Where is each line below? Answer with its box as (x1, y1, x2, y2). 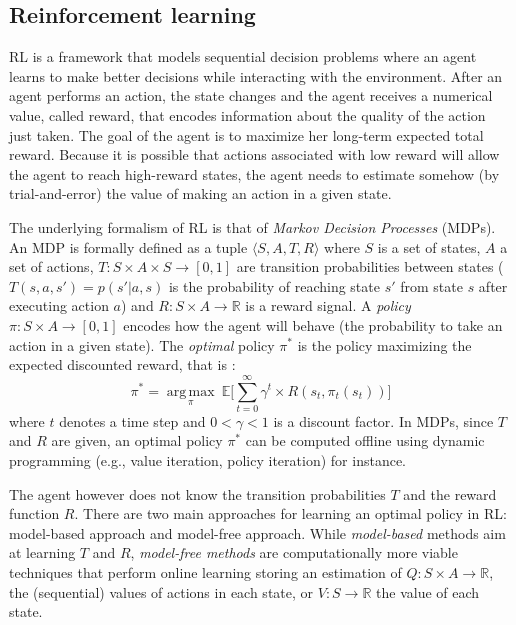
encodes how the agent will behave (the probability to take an (123, 314, 503, 335)
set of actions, (9, 256, 94, 277)
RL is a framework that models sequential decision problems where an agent (9, 46, 477, 67)
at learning (9, 542, 76, 563)
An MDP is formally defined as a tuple (9, 236, 248, 257)
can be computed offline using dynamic (245, 430, 485, 451)
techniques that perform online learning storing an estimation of (9, 561, 402, 582)
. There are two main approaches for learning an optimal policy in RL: (74, 503, 507, 524)
